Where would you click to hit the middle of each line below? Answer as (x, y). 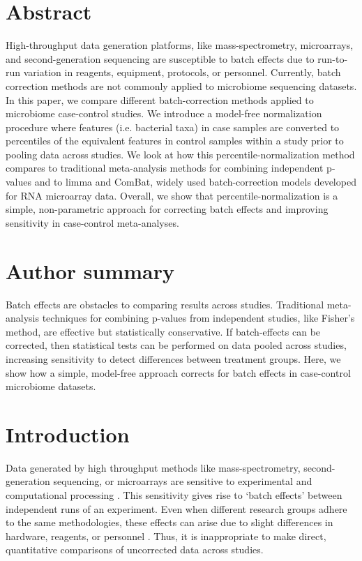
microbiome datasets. (51, 386)
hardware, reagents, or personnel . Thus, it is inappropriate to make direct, (166, 536)
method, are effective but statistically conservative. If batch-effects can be (163, 331)
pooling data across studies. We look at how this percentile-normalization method (180, 154)
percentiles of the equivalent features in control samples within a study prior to (175, 141)
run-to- (333, 58)
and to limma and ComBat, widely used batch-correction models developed (195, 182)
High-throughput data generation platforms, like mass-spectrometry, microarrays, (180, 45)
